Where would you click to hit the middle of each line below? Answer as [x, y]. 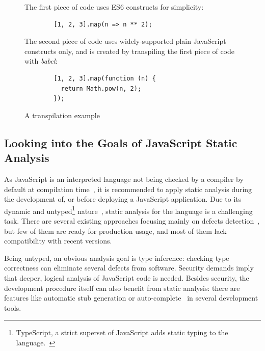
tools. [13, 307]
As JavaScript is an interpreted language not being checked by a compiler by [124, 179]
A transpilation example [62, 115]
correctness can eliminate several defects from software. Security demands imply [129, 268]
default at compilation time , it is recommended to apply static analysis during [128, 189]
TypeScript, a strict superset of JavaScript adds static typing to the [122, 332]
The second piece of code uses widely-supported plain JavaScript [125, 41]
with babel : [41, 61]
